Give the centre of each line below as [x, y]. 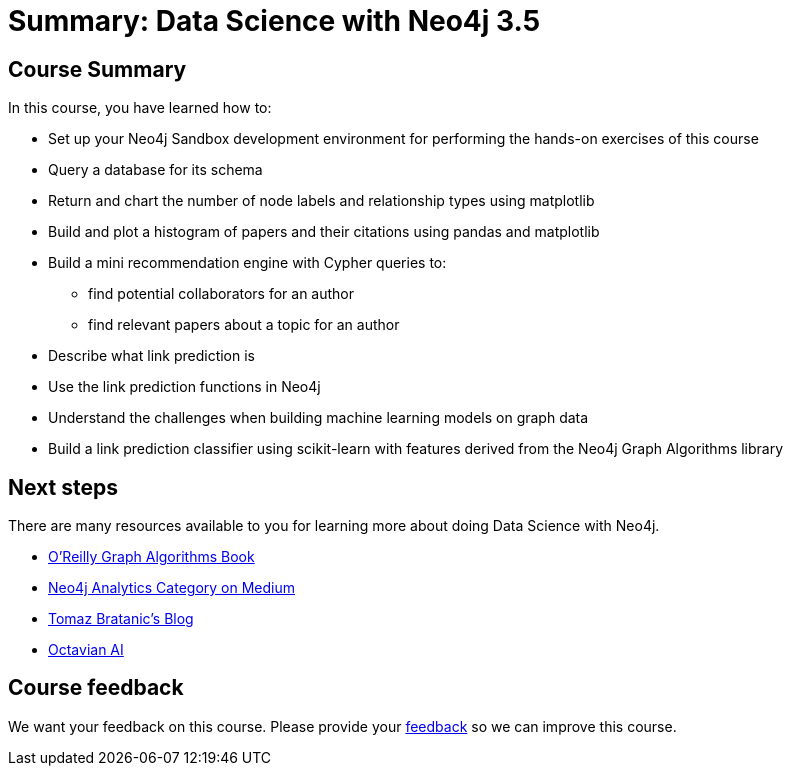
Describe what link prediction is [151, 356]
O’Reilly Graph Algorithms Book [151, 557]
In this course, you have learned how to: [140, 108]
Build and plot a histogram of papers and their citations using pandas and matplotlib [324, 232]
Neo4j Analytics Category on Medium [171, 588]
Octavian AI [86, 650]
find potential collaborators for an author [221, 294]
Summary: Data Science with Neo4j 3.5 [274, 21]
